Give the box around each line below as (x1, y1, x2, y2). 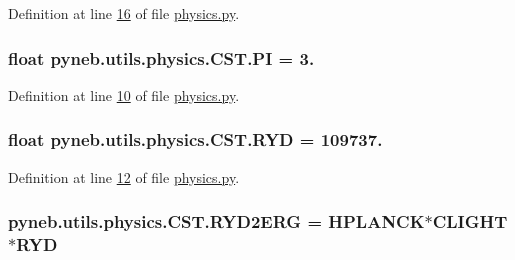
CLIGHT (432, 209, 508, 234)
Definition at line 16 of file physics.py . (8, 3, 240, 23)
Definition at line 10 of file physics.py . (8, 84, 240, 105)
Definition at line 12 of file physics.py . (8, 166, 240, 187)
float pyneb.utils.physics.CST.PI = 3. (8, 45, 315, 70)
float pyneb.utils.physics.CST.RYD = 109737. (8, 127, 383, 152)
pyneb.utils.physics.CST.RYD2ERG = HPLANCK (8, 209, 425, 234)
